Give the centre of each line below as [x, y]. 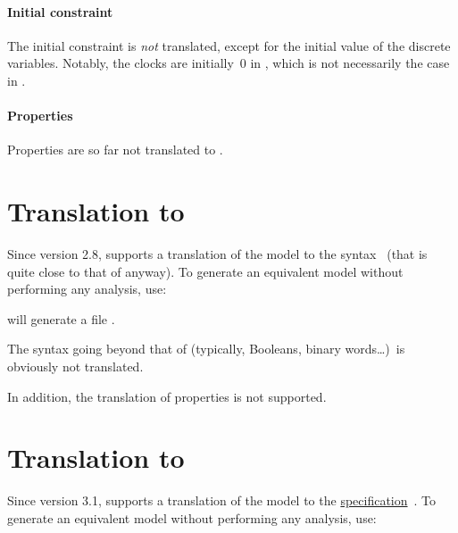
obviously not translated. [75, 366]
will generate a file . [61, 318]
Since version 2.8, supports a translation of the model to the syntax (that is [217, 254]
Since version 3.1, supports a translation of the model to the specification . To [222, 500]
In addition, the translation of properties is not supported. [167, 396]
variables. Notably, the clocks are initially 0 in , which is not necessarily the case [229, 63]
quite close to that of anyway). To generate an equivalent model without [205, 271]
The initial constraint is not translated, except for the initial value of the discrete [229, 45]
